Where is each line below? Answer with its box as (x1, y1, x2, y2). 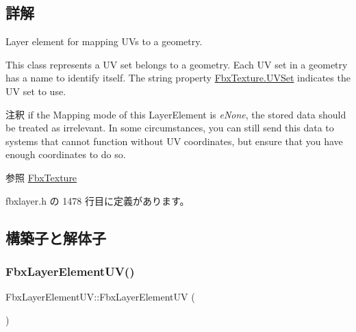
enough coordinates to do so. (5, 147, 126, 162)
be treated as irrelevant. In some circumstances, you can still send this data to (5, 120, 334, 135)
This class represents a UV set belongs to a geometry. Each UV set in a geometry (5, 57, 348, 71)
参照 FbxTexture (5, 170, 77, 184)
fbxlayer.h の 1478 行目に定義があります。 (5, 193, 190, 207)
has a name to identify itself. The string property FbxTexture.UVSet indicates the (5, 71, 351, 85)
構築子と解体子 (5, 227, 106, 248)
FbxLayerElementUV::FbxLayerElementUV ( (5, 290, 195, 304)
